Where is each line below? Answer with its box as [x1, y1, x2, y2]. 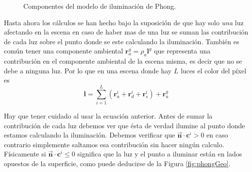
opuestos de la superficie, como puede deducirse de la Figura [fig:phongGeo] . [4, 158, 231, 169]
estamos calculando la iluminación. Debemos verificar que [4, 130, 175, 140]
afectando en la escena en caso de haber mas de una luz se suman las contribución [4, 27, 249, 37]
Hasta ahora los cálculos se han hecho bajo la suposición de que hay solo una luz [4, 17, 244, 27]
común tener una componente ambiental [4, 46, 123, 56]
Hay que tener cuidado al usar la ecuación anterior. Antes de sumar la [4, 111, 213, 121]
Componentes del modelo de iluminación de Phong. [23, 1, 176, 11]
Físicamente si [4, 149, 46, 159]
